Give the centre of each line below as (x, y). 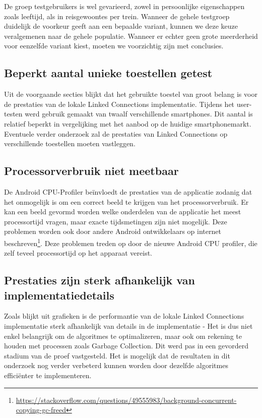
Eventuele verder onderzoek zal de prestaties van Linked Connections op (116, 133)
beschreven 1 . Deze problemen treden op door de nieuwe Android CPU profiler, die (131, 242)
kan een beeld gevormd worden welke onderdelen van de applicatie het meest (123, 212)
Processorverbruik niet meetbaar (91, 171)
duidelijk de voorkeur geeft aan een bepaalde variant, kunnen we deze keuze (121, 26)
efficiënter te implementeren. (48, 375)
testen (13, 114)
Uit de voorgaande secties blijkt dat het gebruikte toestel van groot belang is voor (131, 94)
